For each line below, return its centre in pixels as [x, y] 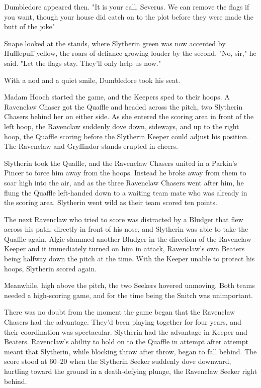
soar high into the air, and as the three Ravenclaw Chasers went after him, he [124, 182]
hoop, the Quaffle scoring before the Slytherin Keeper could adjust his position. [127, 136]
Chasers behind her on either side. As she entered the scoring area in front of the [129, 116]
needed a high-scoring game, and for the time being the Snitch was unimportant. [128, 295]
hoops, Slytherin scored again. [50, 268]
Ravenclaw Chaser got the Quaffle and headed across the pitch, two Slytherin [123, 106]
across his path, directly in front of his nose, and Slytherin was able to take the [126, 229]
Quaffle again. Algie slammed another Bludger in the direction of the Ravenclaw [128, 238]
